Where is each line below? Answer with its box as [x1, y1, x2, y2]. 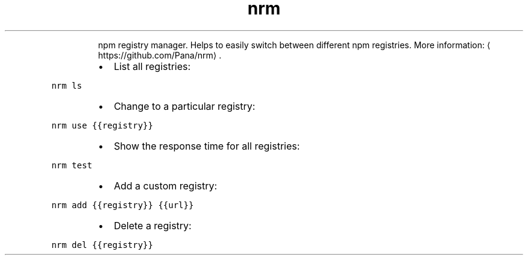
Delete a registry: [113, 219, 192, 232]
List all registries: [113, 60, 191, 72]
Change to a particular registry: [113, 100, 256, 112]
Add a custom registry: [113, 179, 218, 192]
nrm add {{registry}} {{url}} [51, 200, 194, 210]
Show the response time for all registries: [113, 139, 300, 152]
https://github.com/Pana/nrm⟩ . [98, 49, 222, 60]
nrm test [51, 160, 92, 170]
